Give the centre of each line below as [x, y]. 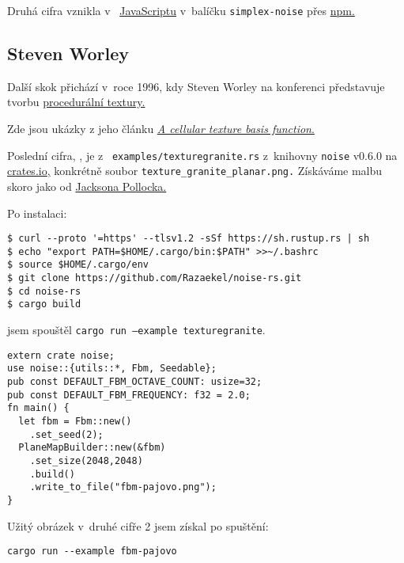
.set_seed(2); [66, 434]
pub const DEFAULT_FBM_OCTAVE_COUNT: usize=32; [135, 382]
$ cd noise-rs [44, 291]
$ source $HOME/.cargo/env [78, 265]
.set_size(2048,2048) [86, 460]
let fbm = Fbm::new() [75, 422]
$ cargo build [44, 304]
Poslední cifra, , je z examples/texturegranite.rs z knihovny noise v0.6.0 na [202, 155]
